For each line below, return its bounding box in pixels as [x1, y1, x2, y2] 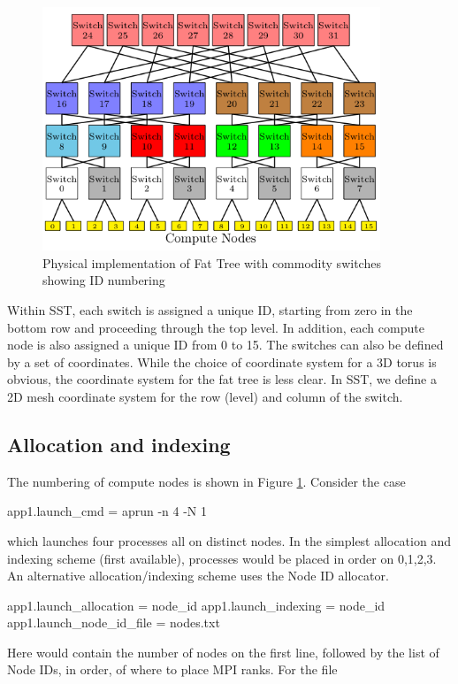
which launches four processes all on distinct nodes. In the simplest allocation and [7, 531, 451, 550]
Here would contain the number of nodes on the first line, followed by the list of [7, 642, 439, 661]
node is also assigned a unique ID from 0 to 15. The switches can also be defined [7, 335, 444, 354]
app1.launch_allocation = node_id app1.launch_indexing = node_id [7, 596, 385, 614]
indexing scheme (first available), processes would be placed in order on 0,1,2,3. [7, 549, 437, 567]
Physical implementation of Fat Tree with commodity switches [42, 253, 381, 272]
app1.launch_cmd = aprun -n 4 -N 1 [7, 502, 208, 520]
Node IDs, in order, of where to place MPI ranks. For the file [7, 660, 338, 679]
